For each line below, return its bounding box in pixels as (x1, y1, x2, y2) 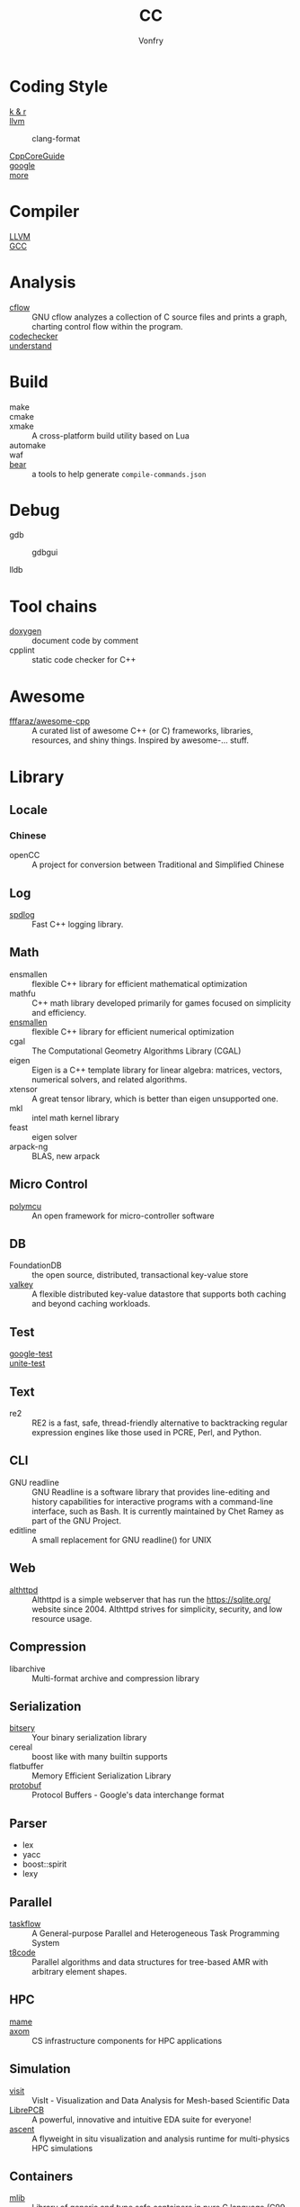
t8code (9, 1947, 36, 1958)
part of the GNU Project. (31, 1515, 121, 1526)
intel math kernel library (31, 1112, 119, 1123)
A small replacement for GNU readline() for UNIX (31, 1534, 212, 1545)
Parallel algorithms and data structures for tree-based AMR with (31, 1956, 269, 1967)
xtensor (9, 1083, 38, 1094)
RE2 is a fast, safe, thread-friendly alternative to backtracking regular (31, 1417, 288, 1428)
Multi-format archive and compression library (31, 1672, 200, 1684)
